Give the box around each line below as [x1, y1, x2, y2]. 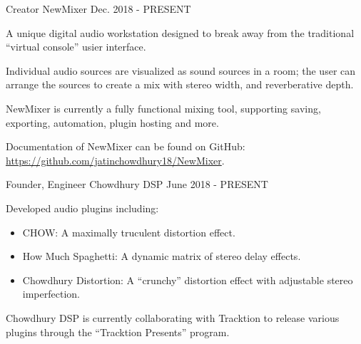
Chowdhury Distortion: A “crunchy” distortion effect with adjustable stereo [22, 272, 353, 287]
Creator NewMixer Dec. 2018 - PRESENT [6, 1, 191, 16]
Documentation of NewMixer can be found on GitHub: [6, 139, 245, 154]
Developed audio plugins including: [6, 200, 159, 215]
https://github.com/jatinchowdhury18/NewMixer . [6, 152, 225, 167]
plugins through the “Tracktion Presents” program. [6, 324, 230, 339]
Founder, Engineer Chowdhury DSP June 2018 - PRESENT [6, 177, 268, 192]
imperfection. [22, 286, 80, 301]
